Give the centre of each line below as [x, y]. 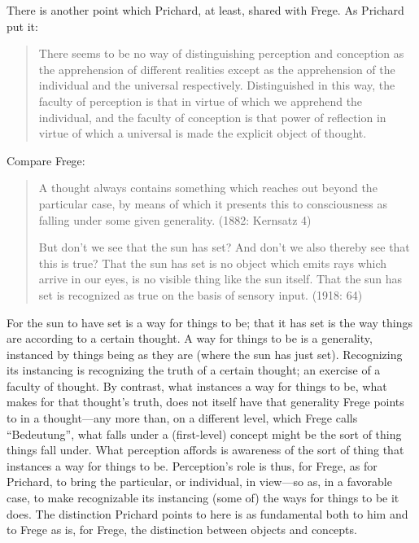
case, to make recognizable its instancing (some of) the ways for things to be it [203, 498]
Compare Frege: [46, 160]
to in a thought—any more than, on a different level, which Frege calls [182, 418]
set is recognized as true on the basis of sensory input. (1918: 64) [201, 294]
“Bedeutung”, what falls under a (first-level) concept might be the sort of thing [204, 434]
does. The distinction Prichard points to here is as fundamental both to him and [207, 513]
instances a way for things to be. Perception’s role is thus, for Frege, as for [192, 465]
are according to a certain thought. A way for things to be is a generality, [190, 338]
